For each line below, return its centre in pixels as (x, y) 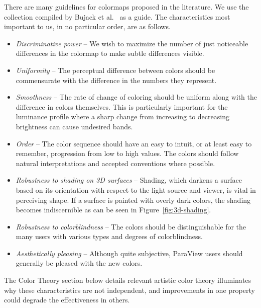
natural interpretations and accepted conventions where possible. (115, 163)
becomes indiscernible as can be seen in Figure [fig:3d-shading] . (113, 210)
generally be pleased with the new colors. (79, 263)
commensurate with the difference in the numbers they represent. (116, 80)
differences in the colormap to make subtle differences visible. (110, 53)
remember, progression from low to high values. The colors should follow (127, 153)
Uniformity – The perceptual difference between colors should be (115, 70)
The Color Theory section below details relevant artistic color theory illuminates (128, 280)
